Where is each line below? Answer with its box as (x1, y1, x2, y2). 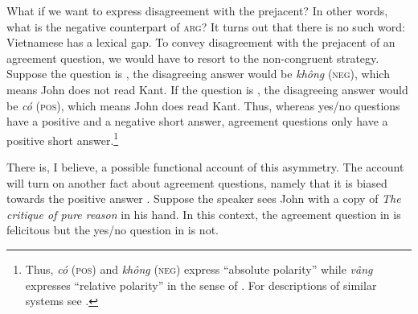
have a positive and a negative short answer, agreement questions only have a (6, 113, 388, 130)
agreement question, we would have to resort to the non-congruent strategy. (6, 49, 379, 66)
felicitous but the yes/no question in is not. (6, 221, 219, 238)
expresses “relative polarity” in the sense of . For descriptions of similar (25, 276, 377, 293)
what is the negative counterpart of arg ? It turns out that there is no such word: (6, 18, 405, 35)
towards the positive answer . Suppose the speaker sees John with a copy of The (6, 190, 401, 207)
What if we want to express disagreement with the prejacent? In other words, (6, 2, 388, 19)
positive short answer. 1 (6, 129, 119, 148)
